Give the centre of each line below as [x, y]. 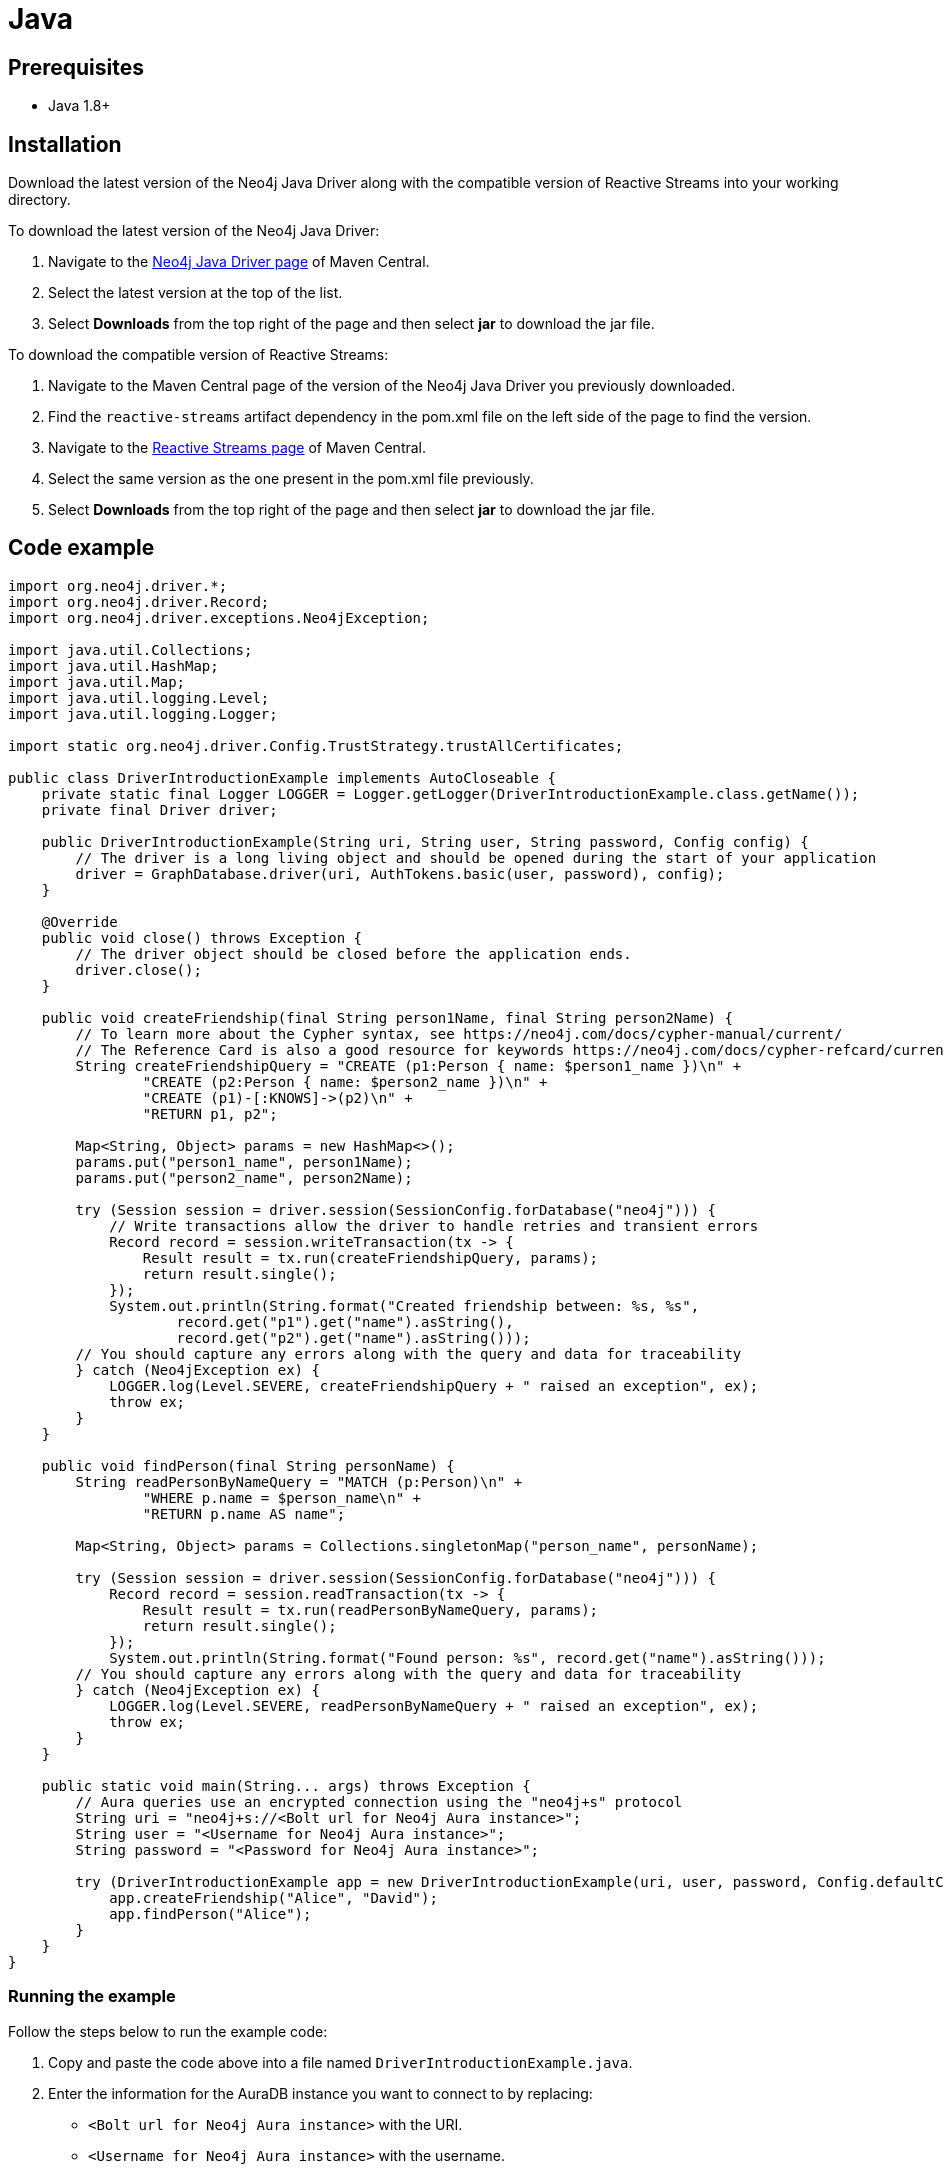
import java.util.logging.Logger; [143, 713]
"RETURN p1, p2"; [210, 1113]
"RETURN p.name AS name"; [244, 1513]
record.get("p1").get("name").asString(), [345, 1321]
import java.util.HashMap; [113, 665]
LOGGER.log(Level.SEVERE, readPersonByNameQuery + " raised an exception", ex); [434, 1705]
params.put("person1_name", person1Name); [244, 1161]
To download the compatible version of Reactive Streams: [198, 355]
